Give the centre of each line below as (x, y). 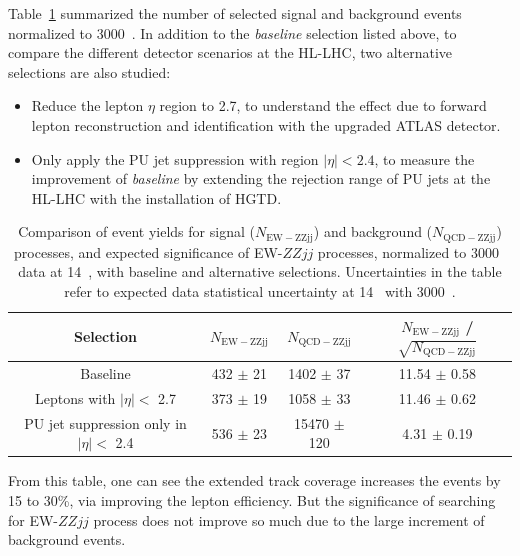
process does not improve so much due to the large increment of (289, 519)
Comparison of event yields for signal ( (136, 231)
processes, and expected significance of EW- (148, 251)
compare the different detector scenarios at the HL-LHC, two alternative (230, 52)
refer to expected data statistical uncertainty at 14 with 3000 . (260, 290)
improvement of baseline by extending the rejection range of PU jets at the (261, 178)
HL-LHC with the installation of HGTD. (156, 197)
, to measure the (424, 158)
